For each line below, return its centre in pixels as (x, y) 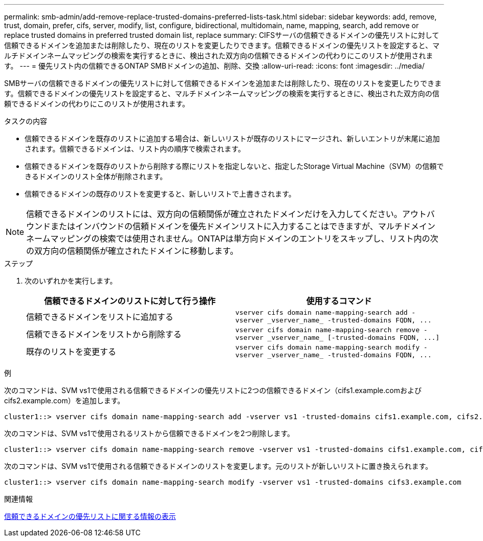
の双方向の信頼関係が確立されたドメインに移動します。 (132, 251)
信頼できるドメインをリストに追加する (100, 317)
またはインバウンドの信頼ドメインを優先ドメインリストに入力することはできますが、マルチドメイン (243, 226)
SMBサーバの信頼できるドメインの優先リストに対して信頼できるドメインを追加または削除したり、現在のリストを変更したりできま (223, 83)
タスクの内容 (26, 121)
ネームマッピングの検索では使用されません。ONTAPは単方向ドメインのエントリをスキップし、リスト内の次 (232, 239)
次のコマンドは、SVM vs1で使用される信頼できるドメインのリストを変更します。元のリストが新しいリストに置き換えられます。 (218, 466)
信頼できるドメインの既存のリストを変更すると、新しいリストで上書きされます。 (160, 194)
